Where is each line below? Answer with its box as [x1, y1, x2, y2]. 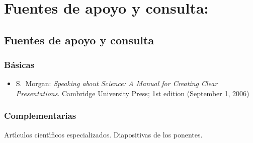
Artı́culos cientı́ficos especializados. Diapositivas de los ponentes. [4, 129, 203, 139]
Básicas [4, 58, 35, 71]
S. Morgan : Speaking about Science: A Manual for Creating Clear [16, 78, 218, 89]
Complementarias [4, 109, 76, 122]
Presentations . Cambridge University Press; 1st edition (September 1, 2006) [16, 88, 249, 98]
